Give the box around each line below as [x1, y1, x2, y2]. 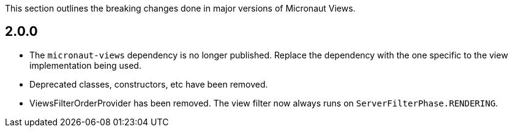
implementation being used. [29, 60, 141, 71]
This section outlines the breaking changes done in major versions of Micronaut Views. [5, 3, 356, 13]
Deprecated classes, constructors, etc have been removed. [29, 78, 268, 89]
